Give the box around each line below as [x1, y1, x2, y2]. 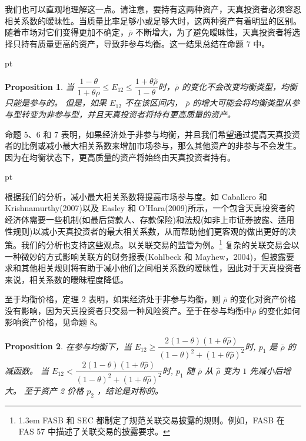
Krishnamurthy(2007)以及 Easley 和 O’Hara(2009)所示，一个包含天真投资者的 [5, 202, 295, 214]
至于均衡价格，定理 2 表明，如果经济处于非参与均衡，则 [5, 293, 221, 305]
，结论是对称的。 [97, 384, 163, 396]
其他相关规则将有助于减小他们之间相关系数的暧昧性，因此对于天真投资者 [21, 262, 301, 274]
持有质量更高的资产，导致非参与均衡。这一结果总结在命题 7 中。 [21, 37, 270, 49]
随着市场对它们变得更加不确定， [5, 26, 128, 38]
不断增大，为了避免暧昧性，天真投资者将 [135, 26, 292, 38]
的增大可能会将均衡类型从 [192, 96, 292, 109]
